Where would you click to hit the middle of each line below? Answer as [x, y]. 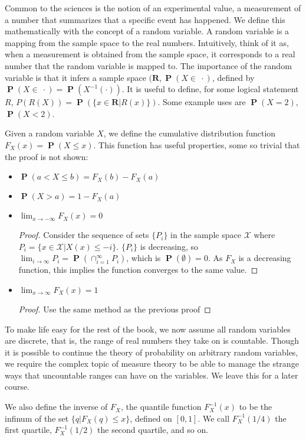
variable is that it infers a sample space [75, 77]
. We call [214, 418]
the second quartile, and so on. [153, 430]
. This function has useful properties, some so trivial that [197, 144]
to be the [256, 407]
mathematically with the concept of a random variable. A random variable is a [147, 31]
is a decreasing [265, 258]
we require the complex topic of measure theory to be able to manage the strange [152, 364]
